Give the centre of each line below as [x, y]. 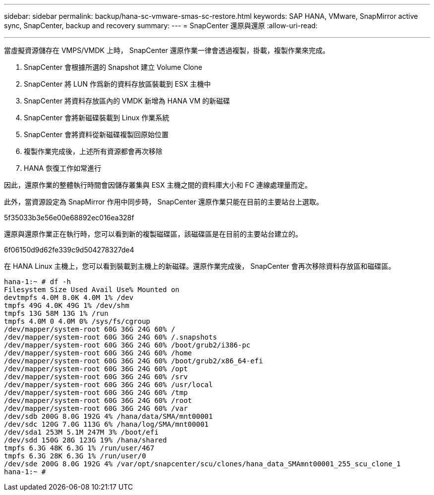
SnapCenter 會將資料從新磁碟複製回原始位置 [96, 134]
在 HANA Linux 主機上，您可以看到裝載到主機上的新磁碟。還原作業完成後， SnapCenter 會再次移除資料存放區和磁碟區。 [200, 266]
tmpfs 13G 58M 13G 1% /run [56, 313]
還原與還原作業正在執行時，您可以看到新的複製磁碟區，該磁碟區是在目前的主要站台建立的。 [153, 234]
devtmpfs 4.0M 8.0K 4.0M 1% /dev [69, 297]
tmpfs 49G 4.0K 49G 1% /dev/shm [67, 305]
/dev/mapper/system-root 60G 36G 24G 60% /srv [96, 377]
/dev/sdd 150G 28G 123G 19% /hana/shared [85, 440]
